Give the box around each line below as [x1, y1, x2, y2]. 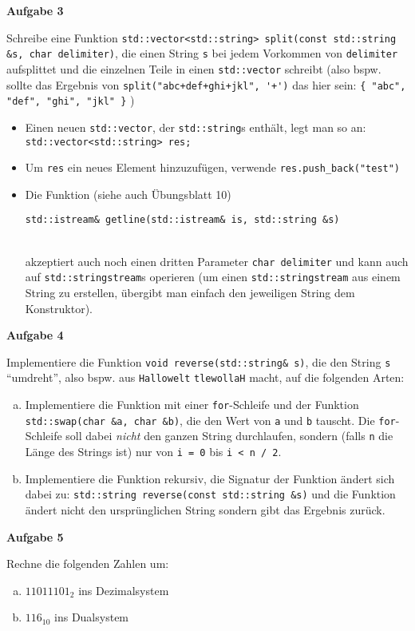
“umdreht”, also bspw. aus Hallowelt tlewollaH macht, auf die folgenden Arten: [6, 369, 405, 386]
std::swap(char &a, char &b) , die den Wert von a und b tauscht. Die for [25, 411, 396, 428]
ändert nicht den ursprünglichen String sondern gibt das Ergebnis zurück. [25, 501, 385, 518]
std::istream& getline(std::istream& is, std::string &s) [25, 214, 340, 226]
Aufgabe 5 [6, 528, 64, 545]
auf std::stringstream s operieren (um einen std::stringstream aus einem [25, 268, 401, 285]
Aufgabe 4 [6, 327, 64, 343]
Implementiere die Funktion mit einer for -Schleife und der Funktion [25, 396, 359, 413]
